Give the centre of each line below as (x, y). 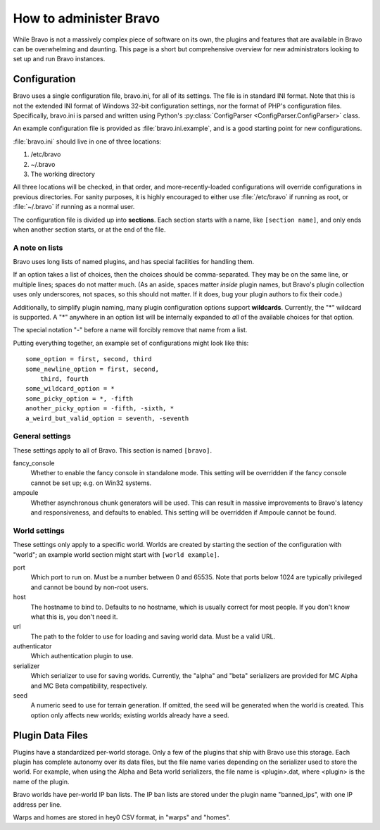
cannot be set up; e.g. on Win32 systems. (91, 483)
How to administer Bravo (87, 18)
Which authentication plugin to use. (82, 656)
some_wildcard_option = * (70, 389)
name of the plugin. (41, 781)
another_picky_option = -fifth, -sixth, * (100, 409)
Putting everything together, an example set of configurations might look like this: (131, 343)
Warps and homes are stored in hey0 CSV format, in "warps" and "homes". (122, 817)
